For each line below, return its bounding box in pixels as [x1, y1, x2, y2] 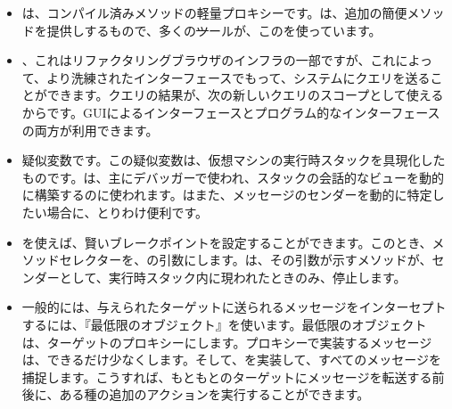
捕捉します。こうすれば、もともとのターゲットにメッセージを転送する [21, 367, 432, 386]
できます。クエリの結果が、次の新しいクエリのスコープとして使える [46, 86, 444, 104]
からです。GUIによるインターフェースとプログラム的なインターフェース [21, 102, 440, 121]
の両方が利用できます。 [21, 120, 159, 139]
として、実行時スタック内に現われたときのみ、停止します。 [59, 267, 407, 286]
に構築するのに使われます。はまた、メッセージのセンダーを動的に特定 [21, 185, 432, 204]
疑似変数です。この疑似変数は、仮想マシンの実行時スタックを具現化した [21, 151, 446, 169]
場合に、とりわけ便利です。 [46, 202, 208, 221]
